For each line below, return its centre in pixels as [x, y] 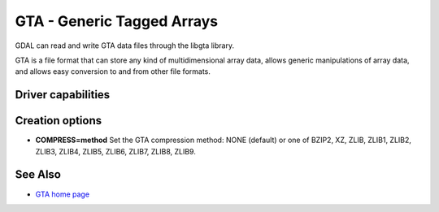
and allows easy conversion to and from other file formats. [113, 71]
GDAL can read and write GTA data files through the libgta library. [125, 45]
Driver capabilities [63, 95]
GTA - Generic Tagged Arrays [117, 21]
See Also [38, 175]
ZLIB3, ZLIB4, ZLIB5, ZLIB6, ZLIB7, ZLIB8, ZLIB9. [116, 151]
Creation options [58, 121]
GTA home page [62, 194]
